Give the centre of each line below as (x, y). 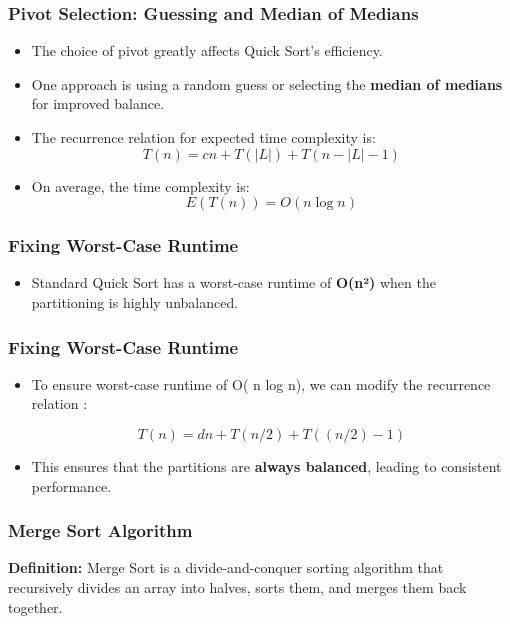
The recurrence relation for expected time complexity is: (203, 137)
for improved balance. (98, 103)
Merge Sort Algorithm (100, 530)
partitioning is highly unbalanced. (135, 302)
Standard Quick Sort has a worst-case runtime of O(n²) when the (233, 282)
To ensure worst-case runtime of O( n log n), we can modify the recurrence (261, 383)
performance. (71, 485)
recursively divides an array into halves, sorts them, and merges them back (237, 587)
